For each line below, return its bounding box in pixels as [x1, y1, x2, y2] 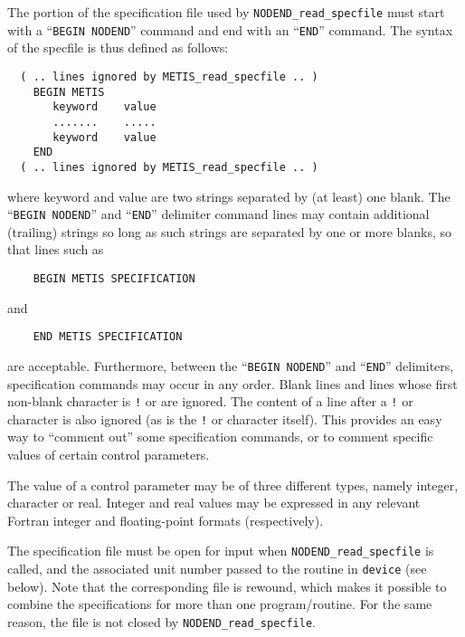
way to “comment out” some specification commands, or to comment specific [7, 427, 433, 446]
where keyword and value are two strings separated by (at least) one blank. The [7, 186, 451, 205]
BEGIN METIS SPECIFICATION [33, 271, 195, 285]
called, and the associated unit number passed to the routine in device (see [7, 559, 427, 578]
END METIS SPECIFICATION [33, 330, 183, 344]
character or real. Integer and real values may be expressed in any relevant [7, 493, 421, 512]
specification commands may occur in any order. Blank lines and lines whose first [7, 374, 458, 393]
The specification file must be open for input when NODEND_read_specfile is [7, 541, 434, 560]
